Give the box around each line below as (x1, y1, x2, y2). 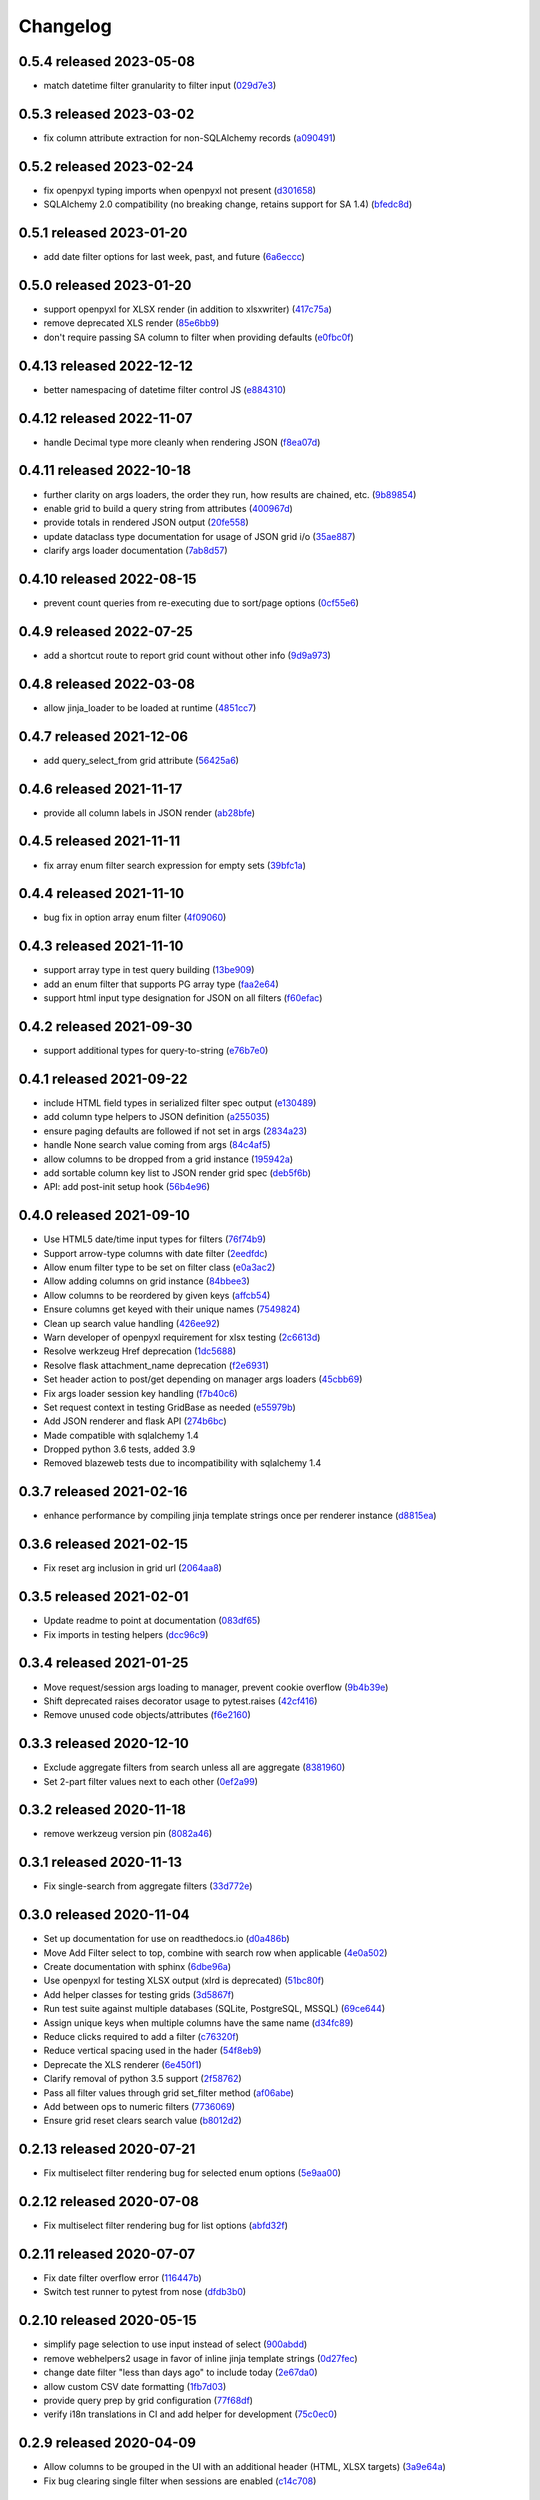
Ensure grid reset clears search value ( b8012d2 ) (43, 2115, 242, 2127)
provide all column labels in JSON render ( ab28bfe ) (43, 806, 255, 819)
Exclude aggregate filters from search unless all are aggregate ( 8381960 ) (43, 1761, 345, 1774)
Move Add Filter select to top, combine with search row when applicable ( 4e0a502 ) (43, 1946, 388, 1959)
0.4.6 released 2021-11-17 (18, 780, 183, 797)
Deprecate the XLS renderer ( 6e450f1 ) (43, 2058, 202, 2070)
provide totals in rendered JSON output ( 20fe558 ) (43, 516, 249, 529)
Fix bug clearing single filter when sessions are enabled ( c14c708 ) (43, 2475, 317, 2487)
